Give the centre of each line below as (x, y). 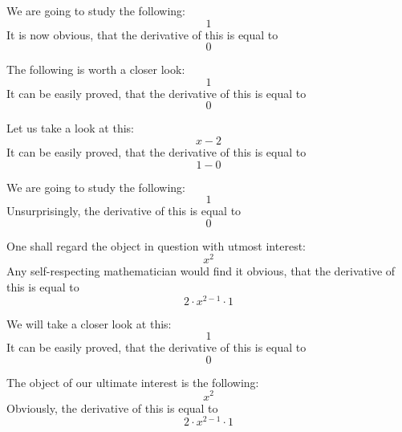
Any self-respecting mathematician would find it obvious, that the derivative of (201, 271)
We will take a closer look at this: (89, 323)
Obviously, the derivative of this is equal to (112, 408)
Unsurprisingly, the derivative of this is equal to (124, 211)
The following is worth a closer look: (96, 69)
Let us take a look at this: (70, 128)
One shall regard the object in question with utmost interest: (156, 245)
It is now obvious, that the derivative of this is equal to (142, 34)
